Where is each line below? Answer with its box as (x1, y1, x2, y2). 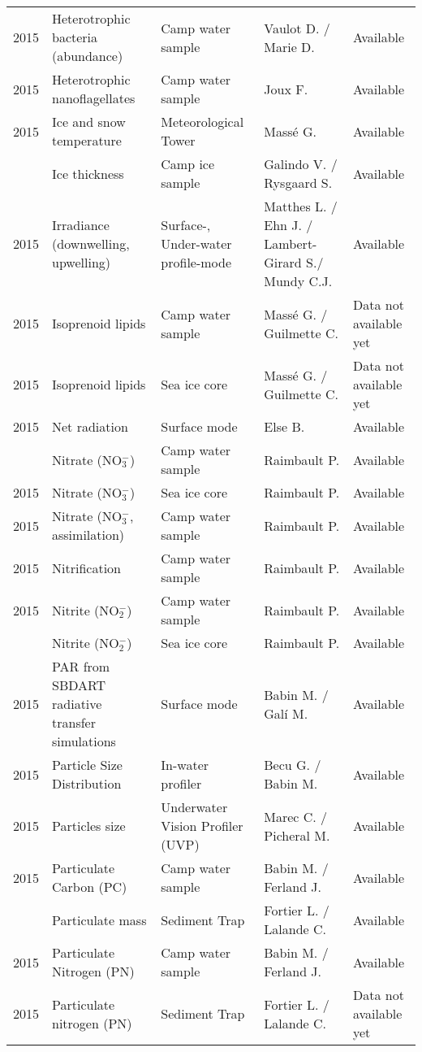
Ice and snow (52, 112, 126, 131)
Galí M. (264, 703, 308, 723)
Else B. (264, 417, 305, 436)
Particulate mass (52, 910, 147, 929)
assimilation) (52, 525, 125, 544)
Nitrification (52, 558, 121, 577)
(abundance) (52, 46, 123, 65)
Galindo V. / (264, 154, 338, 173)
